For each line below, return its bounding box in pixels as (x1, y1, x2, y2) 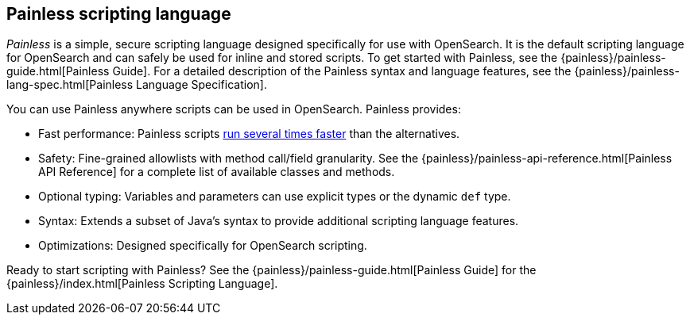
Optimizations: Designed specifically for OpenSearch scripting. (38, 239, 367, 253)
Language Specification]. (136, 78, 267, 92)
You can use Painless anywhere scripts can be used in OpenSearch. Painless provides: (6, 102, 461, 117)
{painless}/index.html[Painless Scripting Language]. (6, 277, 278, 291)
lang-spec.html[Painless (6, 78, 134, 92)
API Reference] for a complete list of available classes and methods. (38, 165, 395, 179)
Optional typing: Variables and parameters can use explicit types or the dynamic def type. (38, 189, 511, 204)
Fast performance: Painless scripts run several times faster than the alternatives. (38, 127, 460, 141)
